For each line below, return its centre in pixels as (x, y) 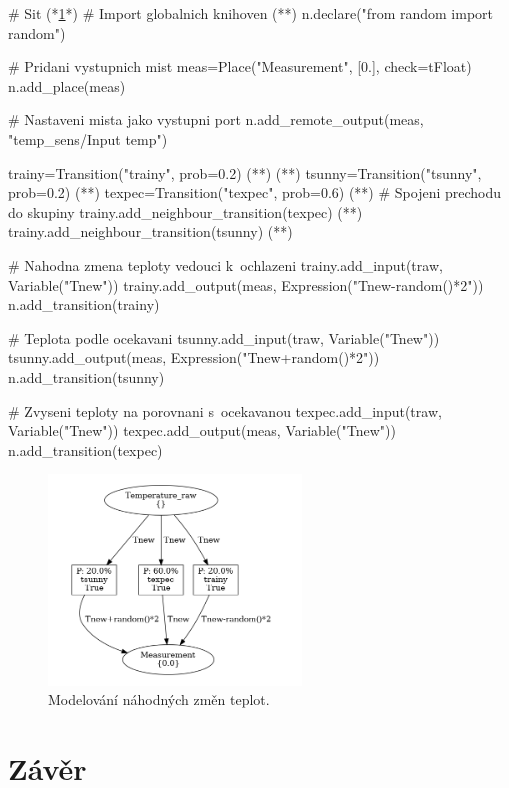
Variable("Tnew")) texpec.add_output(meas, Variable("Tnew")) (202, 430)
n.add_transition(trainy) (84, 304)
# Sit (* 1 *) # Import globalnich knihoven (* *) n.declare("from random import (250, 13)
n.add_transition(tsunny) (86, 376)
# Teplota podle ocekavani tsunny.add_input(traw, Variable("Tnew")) (224, 337)
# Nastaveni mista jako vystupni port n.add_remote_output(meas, (216, 119)
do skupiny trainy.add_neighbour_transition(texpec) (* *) (185, 211)
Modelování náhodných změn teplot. (159, 699)
